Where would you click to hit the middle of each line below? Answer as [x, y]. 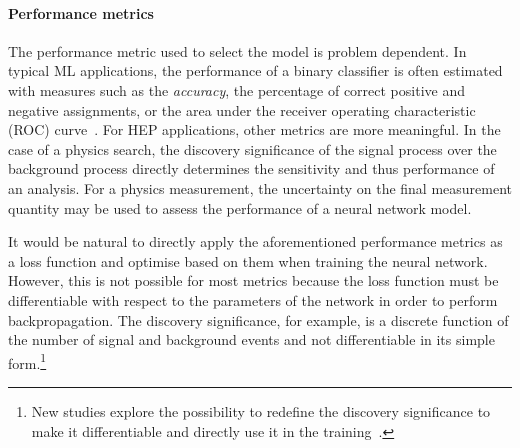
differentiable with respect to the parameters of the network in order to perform [253, 299]
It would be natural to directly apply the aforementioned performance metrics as [255, 241]
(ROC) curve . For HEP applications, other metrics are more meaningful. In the [254, 129]
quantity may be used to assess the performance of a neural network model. [240, 207]
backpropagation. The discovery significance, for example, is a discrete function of [258, 319]
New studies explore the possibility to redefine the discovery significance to [261, 410]
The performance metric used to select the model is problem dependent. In [237, 50]
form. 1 [27, 361]
